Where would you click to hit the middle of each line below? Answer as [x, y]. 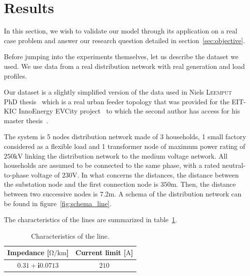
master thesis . [26, 120]
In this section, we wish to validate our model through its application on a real [121, 31]
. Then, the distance [206, 184]
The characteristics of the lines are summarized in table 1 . [91, 219]
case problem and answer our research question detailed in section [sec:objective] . [125, 40]
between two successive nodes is [51, 194]
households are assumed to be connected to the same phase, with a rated [112, 165]
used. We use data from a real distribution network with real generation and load [125, 66]
